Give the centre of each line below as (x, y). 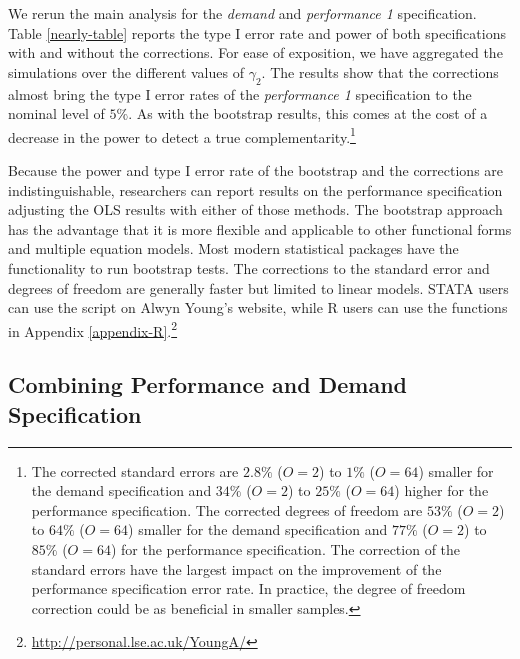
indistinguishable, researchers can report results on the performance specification (255, 189)
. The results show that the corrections (380, 71)
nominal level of (56, 113)
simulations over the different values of (126, 71)
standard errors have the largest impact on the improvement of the (236, 568)
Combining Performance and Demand (208, 384)
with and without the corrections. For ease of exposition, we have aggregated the (255, 52)
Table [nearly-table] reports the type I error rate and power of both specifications (257, 32)
